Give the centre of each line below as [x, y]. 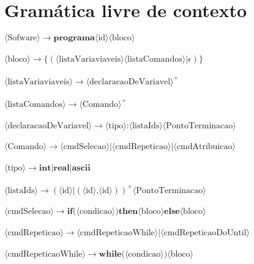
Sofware [22, 38]
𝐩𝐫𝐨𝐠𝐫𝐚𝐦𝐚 [74, 38]
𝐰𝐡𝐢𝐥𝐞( [112, 254]
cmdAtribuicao [204, 147]
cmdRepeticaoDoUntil [205, 233]
